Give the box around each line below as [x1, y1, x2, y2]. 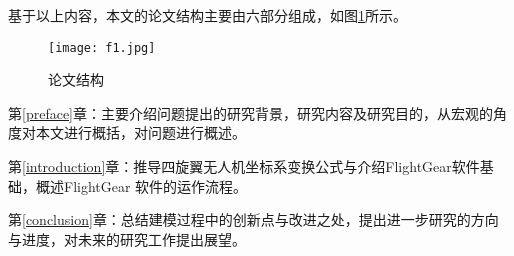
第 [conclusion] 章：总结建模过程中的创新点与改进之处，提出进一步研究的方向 [8, 209, 499, 230]
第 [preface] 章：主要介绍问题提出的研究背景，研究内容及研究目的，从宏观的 [8, 102, 493, 123]
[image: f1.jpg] [48, 40, 156, 55]
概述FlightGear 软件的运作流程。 [35, 175, 248, 196]
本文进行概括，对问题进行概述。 [35, 122, 246, 143]
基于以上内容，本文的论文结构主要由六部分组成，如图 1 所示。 [8, 5, 407, 25]
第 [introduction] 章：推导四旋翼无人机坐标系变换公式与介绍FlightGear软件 [8, 156, 480, 177]
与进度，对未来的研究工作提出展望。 [8, 228, 246, 249]
